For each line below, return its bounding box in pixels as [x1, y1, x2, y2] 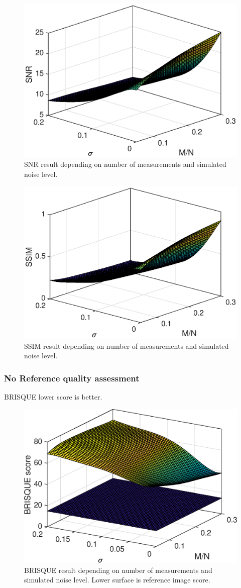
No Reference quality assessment [4, 371, 140, 384]
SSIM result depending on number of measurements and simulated [24, 340, 229, 351]
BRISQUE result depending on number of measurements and [24, 564, 212, 575]
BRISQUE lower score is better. [4, 391, 102, 402]
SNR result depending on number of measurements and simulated [24, 159, 226, 169]
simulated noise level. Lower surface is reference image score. [24, 574, 210, 585]
